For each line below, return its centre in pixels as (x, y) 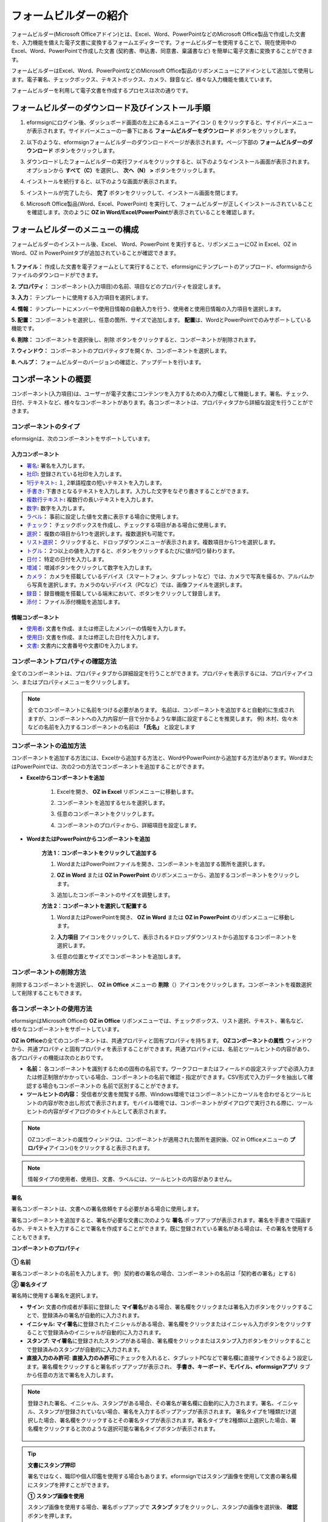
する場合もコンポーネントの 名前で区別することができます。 (107, 1085)
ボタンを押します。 (51, 1515)
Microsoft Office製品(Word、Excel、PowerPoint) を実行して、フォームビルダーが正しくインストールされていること (170, 203)
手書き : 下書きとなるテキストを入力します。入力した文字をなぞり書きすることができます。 (139, 491)
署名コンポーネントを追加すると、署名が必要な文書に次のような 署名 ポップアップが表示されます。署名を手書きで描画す (161, 1220)
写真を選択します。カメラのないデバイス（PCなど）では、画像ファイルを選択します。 (138, 585)
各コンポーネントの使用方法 (52, 1009)
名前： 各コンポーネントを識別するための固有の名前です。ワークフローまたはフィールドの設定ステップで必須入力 (168, 1069)
